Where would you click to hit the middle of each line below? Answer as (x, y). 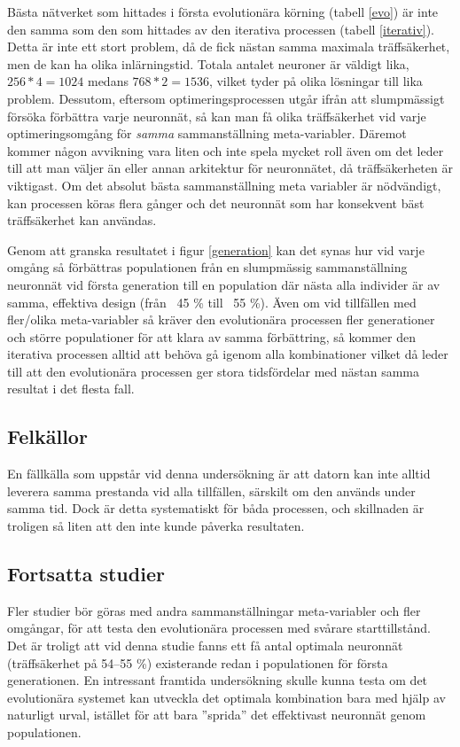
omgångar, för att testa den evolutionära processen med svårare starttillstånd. (219, 628)
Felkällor (47, 436)
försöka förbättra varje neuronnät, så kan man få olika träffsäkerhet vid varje (217, 116)
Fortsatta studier (86, 574)
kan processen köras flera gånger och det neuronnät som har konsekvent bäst (216, 202)
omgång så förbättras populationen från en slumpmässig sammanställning (207, 267)
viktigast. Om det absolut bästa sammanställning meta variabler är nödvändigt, (224, 185)
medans (108, 81)
